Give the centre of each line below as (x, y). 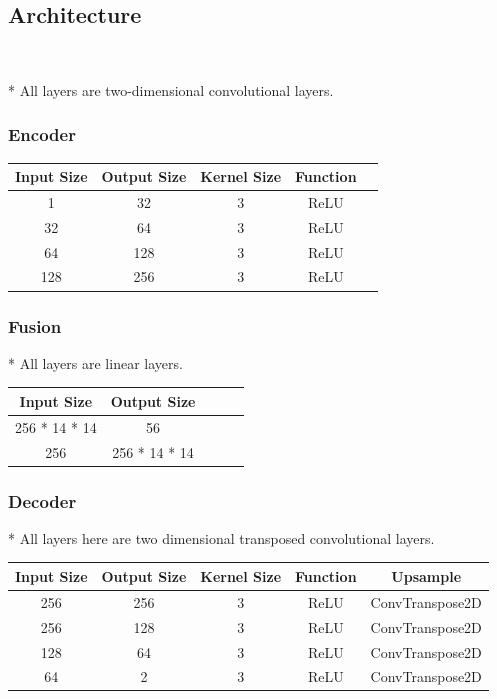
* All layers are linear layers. (95, 362)
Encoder (42, 134)
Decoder (42, 500)
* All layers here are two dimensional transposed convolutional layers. (221, 537)
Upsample (426, 575)
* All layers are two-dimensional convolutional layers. (171, 89)
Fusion (35, 325)
